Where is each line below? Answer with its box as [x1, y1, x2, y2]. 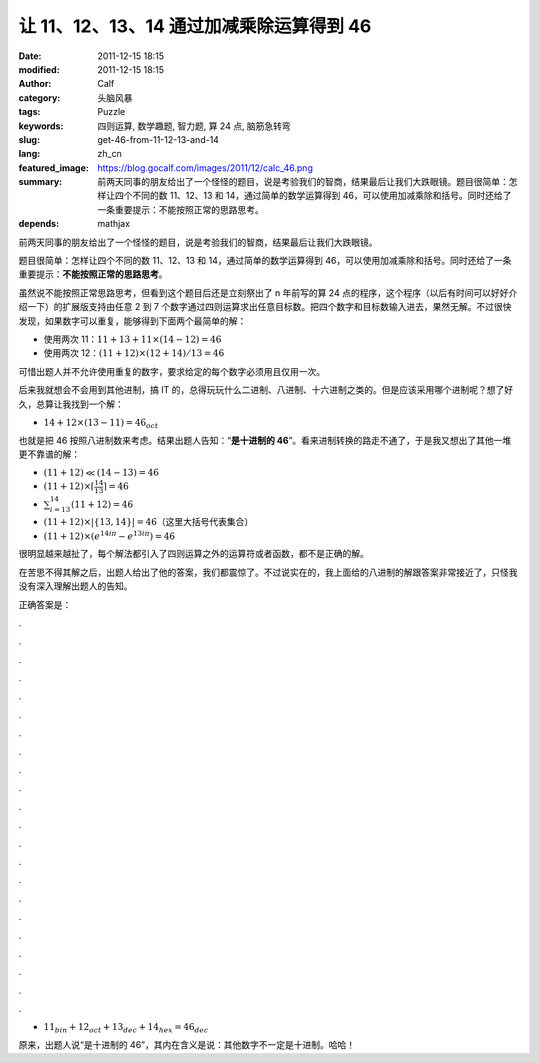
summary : [18, 176, 63, 188]
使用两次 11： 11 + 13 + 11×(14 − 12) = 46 [43, 333, 222, 345]
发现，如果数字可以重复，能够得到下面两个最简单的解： [18, 315, 247, 327]
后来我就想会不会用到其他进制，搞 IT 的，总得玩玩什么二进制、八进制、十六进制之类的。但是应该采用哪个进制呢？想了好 [18, 384, 514, 396]
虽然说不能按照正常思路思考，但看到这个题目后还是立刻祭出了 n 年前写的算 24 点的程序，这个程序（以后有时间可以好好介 [18, 286, 518, 299]
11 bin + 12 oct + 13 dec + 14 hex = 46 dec [43, 1021, 209, 1035]
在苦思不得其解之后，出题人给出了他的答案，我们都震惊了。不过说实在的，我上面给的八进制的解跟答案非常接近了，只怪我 [18, 566, 518, 578]
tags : [18, 106, 41, 118]
